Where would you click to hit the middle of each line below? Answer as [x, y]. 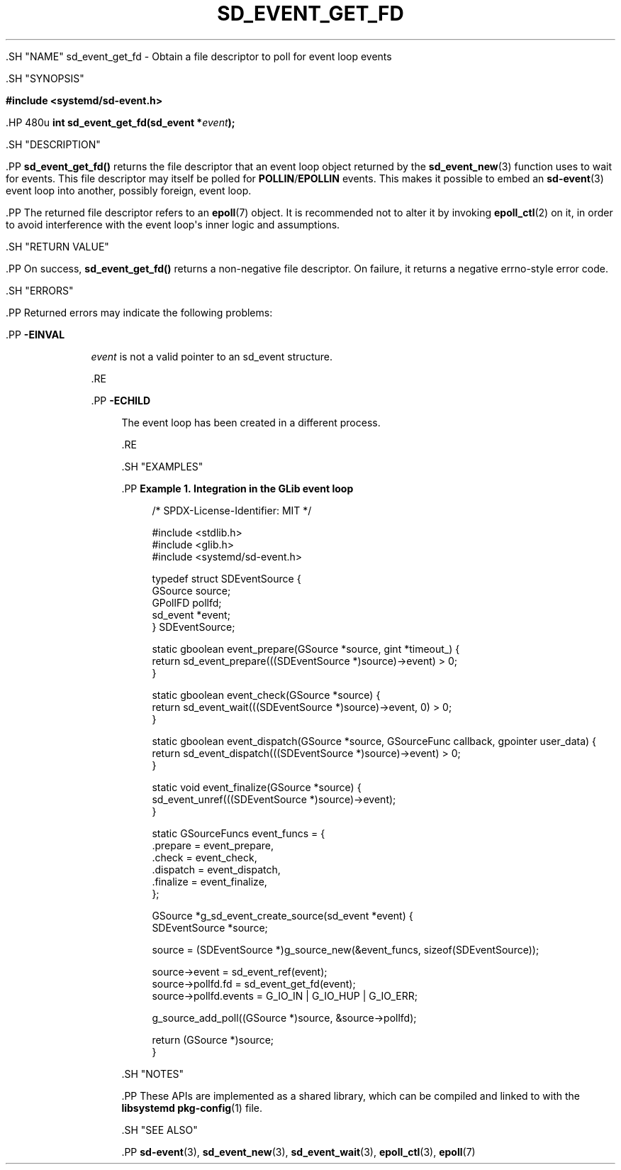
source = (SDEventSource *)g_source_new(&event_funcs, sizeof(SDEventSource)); [346, 949]
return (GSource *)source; [213, 1039]
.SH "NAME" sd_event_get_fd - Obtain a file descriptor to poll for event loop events [199, 56]
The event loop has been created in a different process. [251, 422]
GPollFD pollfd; [187, 602]
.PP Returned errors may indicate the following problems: [139, 312]
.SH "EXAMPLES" [162, 466]
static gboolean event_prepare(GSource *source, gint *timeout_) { [306, 649]
